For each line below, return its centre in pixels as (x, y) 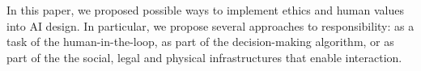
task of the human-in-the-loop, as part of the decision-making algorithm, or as (200, 42)
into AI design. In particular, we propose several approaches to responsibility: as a (210, 25)
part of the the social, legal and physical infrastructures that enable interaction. (204, 57)
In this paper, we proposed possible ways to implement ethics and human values (205, 10)
